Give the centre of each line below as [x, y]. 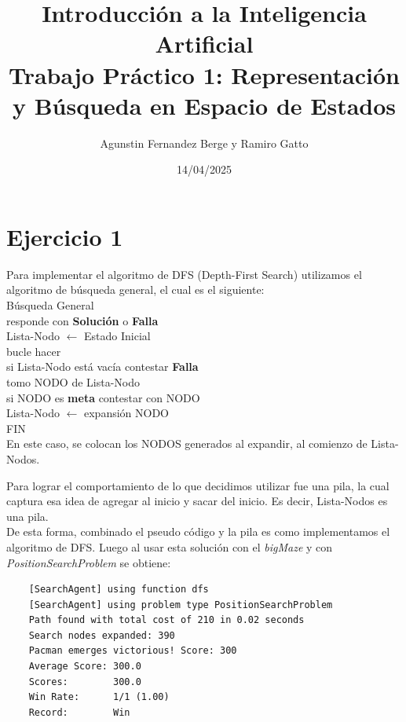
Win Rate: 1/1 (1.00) [99, 697]
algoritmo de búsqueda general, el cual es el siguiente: [135, 290]
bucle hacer [34, 351]
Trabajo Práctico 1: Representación [204, 74]
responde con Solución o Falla [82, 320]
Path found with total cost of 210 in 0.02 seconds [166, 620]
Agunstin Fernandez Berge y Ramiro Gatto [204, 143]
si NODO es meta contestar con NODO [103, 397]
